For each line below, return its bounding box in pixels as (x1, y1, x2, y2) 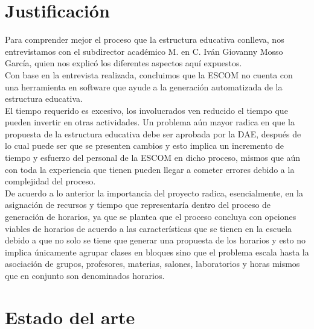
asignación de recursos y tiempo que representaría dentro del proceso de (5, 198, 271, 211)
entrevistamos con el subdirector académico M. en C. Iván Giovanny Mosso (5, 45, 283, 57)
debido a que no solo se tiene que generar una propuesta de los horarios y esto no (5, 234, 306, 246)
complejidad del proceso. (5, 175, 96, 187)
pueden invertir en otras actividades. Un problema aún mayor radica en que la (5, 116, 295, 128)
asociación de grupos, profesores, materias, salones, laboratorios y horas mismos (5, 257, 300, 270)
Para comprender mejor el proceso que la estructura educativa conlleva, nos (5, 33, 284, 46)
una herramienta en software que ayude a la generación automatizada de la (5, 80, 283, 93)
